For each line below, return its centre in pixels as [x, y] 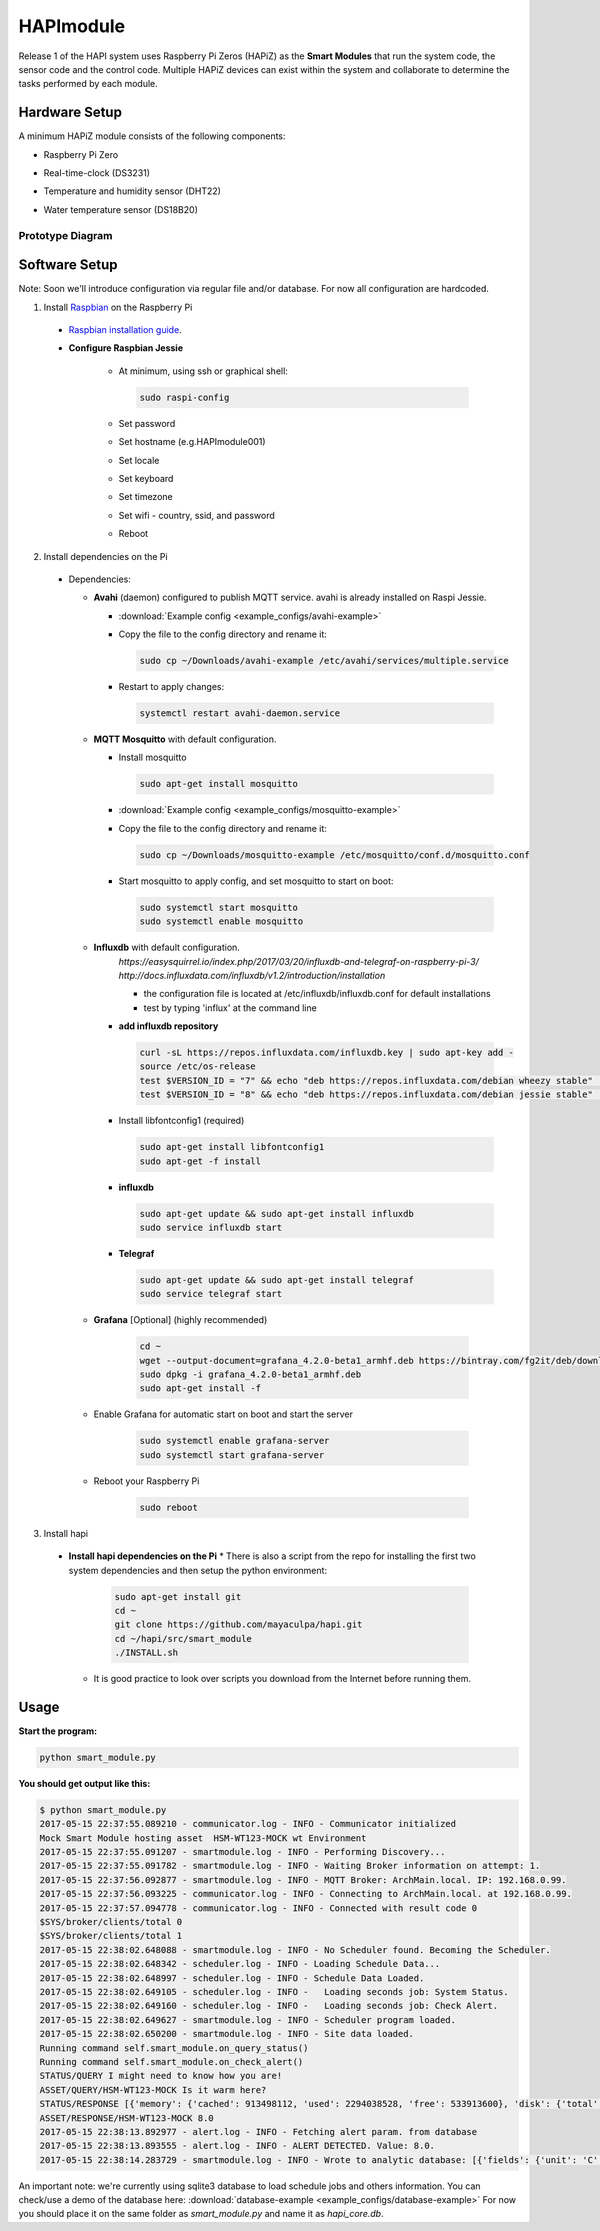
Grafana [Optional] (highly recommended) [180, 1320]
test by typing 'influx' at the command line [230, 1007]
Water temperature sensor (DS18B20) [121, 209]
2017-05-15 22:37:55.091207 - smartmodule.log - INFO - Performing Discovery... [242, 1852]
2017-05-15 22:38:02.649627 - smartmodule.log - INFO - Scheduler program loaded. [248, 2019]
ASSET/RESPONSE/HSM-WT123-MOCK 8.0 [126, 2118]
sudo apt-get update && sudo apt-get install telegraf [276, 1279]
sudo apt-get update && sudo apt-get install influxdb [276, 1213]
